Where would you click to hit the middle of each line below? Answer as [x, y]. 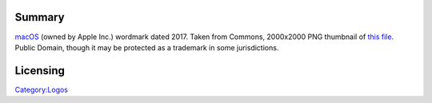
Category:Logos [41, 89]
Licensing [40, 71]
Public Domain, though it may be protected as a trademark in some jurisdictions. [147, 47]
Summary [40, 17]
